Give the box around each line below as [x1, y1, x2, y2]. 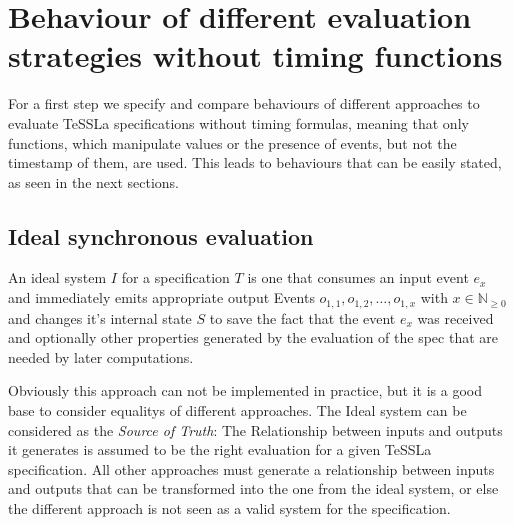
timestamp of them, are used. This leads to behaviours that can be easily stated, [8, 152, 502, 173]
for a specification [121, 267, 230, 288]
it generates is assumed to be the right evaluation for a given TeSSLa [8, 439, 432, 460]
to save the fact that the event [209, 307, 396, 328]
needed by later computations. [8, 346, 194, 367]
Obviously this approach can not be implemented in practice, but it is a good [8, 380, 482, 401]
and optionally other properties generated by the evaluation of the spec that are [8, 327, 498, 348]
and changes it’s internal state [8, 307, 192, 328]
